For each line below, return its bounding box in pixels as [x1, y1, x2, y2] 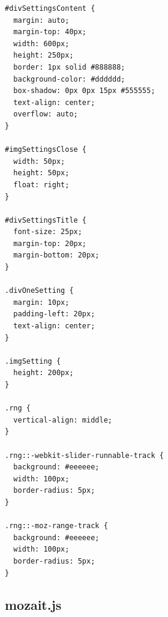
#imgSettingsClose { [5, 145, 87, 154]
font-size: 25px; [13, 227, 82, 236]
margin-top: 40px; [13, 28, 87, 37]
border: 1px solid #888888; [13, 62, 125, 71]
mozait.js [5, 595, 62, 614]
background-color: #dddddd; [13, 74, 125, 83]
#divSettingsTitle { [5, 215, 87, 224]
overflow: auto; [13, 110, 78, 119]
